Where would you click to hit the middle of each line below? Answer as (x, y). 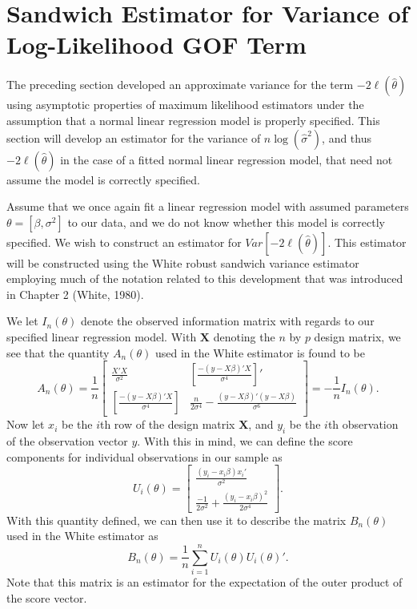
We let (22, 321)
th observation (363, 424)
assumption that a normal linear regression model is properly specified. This (193, 120)
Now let (26, 424)
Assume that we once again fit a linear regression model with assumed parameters (208, 206)
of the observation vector (67, 441)
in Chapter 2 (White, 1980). (75, 294)
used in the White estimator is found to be (260, 352)
